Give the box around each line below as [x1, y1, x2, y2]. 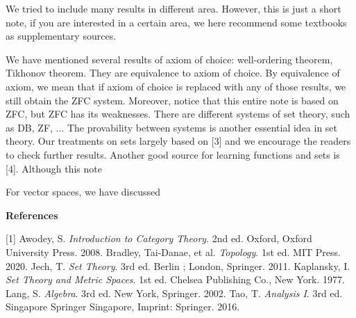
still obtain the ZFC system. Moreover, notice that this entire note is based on [6, 93, 339, 107]
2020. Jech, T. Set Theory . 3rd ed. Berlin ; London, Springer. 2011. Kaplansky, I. [6, 258, 350, 273]
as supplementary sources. [6, 29, 117, 43]
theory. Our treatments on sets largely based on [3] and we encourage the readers [6, 134, 351, 148]
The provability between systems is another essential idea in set [67, 120, 338, 134]
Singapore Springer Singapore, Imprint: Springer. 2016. [6, 299, 240, 314]
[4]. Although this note [6, 161, 102, 175]
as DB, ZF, [6, 120, 53, 134]
